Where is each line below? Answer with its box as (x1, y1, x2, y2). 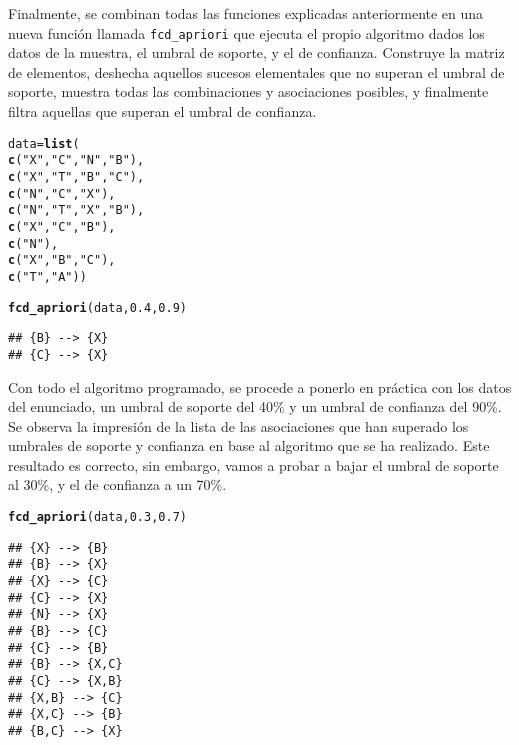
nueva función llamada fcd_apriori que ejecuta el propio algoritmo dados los (8, 22, 485, 43)
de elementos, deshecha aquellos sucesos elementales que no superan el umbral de (8, 61, 505, 82)
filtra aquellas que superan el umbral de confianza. (8, 101, 317, 122)
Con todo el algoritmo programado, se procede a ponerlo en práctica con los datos (8, 376, 512, 397)
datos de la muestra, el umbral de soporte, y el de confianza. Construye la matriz (8, 42, 505, 63)
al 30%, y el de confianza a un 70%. (8, 474, 227, 495)
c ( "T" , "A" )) (8, 269, 87, 284)
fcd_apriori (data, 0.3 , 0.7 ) (8, 510, 188, 525)
